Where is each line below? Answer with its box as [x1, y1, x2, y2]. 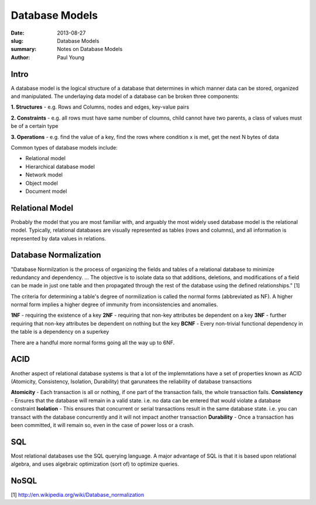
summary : [11, 46, 37, 53]
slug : [11, 37, 23, 44]
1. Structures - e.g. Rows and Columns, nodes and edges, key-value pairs [11, 103, 190, 111]
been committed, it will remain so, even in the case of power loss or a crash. [11, 421, 194, 428]
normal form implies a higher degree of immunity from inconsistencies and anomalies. [11, 301, 219, 308]
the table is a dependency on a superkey [11, 328, 109, 335]
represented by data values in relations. [11, 235, 107, 242]
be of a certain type [11, 123, 59, 130]
